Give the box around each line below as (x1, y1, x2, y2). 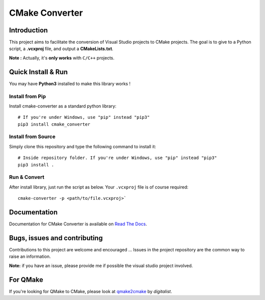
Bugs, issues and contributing (9, 234, 103, 242)
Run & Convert (9, 174, 45, 181)
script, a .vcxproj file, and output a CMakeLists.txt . (9, 46, 114, 52)
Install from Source (9, 133, 56, 140)
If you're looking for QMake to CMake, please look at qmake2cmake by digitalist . (9, 288, 172, 294)
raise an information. (9, 253, 51, 260)
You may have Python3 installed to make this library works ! (9, 81, 131, 86)
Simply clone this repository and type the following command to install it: (9, 143, 157, 149)
